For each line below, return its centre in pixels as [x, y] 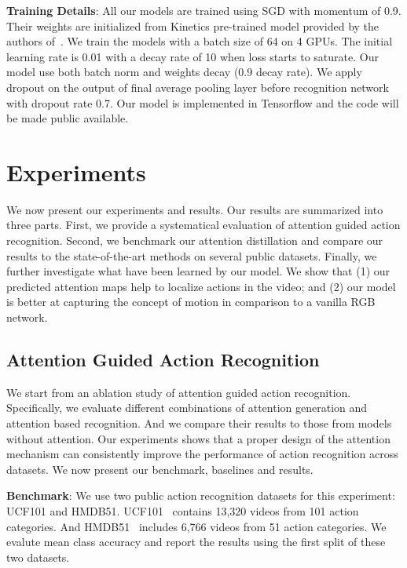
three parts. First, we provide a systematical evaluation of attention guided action [203, 225]
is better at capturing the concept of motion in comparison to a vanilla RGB [191, 302]
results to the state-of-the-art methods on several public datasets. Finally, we [192, 255]
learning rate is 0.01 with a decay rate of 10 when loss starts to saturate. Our [192, 56]
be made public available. [68, 118]
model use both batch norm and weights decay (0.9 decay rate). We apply [184, 72]
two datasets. [38, 557]
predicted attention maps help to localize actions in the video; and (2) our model [201, 286]
